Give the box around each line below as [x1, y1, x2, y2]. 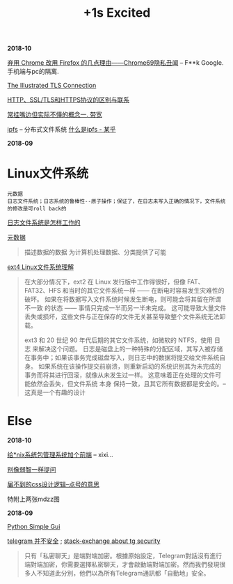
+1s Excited [83, 5, 151, 21]
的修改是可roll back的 [7, 206, 67, 213]
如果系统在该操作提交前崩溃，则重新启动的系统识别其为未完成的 [38, 362, 221, 371]
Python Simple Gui [7, 523, 61, 531]
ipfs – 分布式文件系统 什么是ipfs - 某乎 [7, 125, 116, 134]
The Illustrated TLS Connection [7, 82, 97, 90]
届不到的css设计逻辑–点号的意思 [7, 480, 99, 489]
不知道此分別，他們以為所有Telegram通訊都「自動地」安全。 [36, 569, 210, 578]
